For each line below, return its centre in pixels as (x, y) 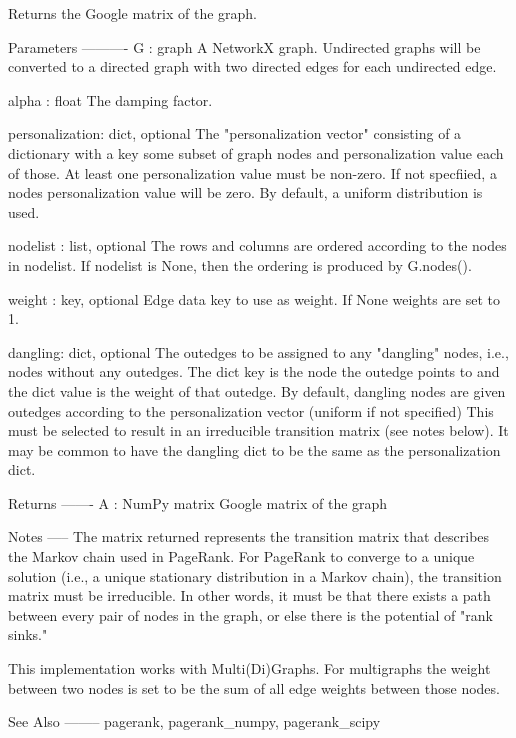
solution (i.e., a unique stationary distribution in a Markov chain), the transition (255, 575)
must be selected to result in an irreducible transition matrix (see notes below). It (258, 430)
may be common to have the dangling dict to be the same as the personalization (254, 449)
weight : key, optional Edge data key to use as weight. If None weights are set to (254, 298)
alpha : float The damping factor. (110, 99)
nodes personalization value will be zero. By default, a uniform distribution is (245, 192)
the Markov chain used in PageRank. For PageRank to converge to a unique (241, 556)
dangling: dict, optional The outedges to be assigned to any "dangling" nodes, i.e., (258, 351)
